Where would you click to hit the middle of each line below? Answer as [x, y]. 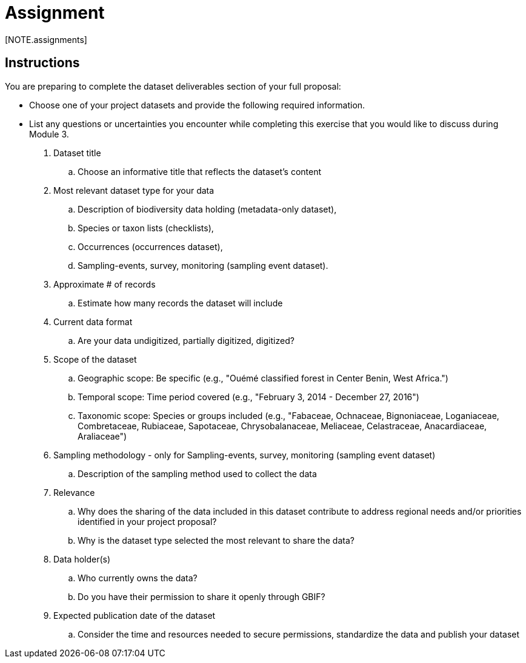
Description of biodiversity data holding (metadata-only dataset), [207, 209]
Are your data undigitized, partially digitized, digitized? [186, 340]
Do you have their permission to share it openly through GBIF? [201, 596]
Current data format [93, 322]
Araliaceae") [102, 436]
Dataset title [77, 153]
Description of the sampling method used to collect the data [197, 473]
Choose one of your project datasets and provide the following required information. [197, 105]
